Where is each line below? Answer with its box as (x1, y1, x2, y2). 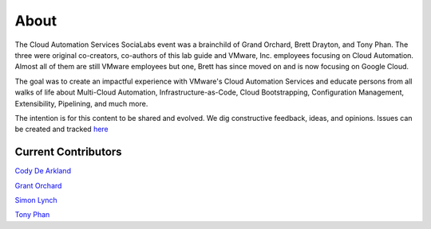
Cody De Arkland (14, 166, 72, 176)
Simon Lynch (14, 195, 57, 204)
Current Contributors (14, 146, 123, 159)
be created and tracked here (14, 124, 109, 134)
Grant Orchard (14, 180, 62, 190)
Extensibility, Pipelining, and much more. (14, 99, 148, 108)
